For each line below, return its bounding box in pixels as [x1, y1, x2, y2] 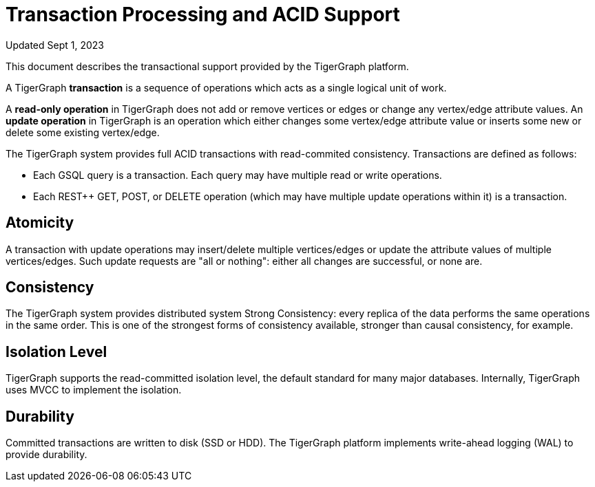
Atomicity [6, 214, 74, 232]
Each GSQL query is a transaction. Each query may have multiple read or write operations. [33, 169, 442, 181]
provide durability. [6, 448, 87, 461]
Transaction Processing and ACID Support [6, 3, 400, 26]
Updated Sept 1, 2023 [6, 39, 104, 51]
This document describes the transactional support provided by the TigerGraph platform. [6, 60, 409, 72]
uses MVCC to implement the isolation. [6, 384, 182, 396]
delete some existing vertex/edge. [6, 126, 160, 138]
